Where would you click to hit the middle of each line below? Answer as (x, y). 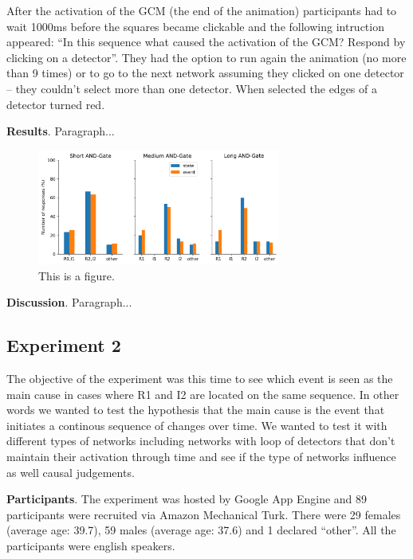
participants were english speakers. (91, 545)
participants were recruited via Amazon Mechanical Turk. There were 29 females (204, 514)
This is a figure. (77, 275)
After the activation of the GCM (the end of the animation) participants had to (202, 10)
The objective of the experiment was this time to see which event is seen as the (200, 378)
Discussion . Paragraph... (69, 302)
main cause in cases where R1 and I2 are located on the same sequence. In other (203, 394)
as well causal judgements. (71, 472)
